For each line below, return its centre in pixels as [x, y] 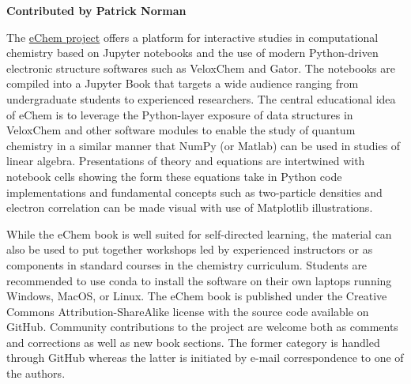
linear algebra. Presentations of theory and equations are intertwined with [186, 161]
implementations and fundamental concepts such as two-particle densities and [194, 192]
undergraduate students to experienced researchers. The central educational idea [201, 98]
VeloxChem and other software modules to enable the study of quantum [181, 130]
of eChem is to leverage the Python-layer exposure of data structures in [180, 114]
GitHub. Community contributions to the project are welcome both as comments [202, 327]
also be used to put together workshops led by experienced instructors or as [190, 249]
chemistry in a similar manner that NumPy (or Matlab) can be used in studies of [204, 145]
